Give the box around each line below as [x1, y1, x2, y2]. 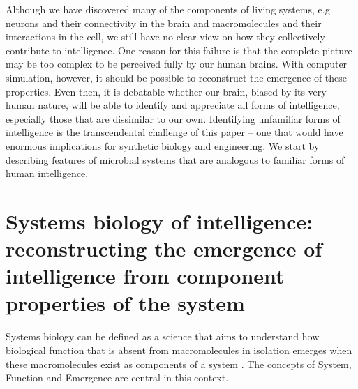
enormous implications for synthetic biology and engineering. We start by [6, 138, 320, 153]
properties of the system [6, 289, 245, 317]
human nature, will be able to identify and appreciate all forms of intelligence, [6, 98, 340, 112]
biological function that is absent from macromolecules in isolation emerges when [6, 343, 352, 357]
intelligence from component [6, 261, 285, 290]
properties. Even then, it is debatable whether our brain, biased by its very [6, 84, 327, 98]
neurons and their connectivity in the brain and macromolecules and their [6, 15, 322, 30]
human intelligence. [6, 166, 89, 181]
